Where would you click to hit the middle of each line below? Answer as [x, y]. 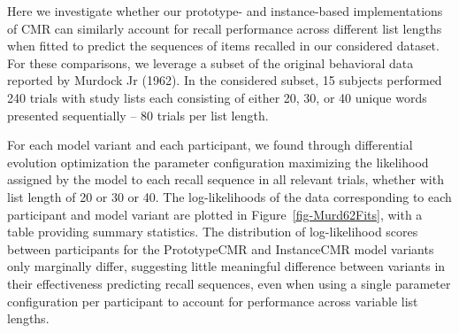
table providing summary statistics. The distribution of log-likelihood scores [213, 232]
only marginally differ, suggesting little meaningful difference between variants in [226, 266]
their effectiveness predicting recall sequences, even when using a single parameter [229, 283]
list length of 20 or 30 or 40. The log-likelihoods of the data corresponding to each [229, 196]
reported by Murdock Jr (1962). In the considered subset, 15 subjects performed [225, 80]
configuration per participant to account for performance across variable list [213, 301]
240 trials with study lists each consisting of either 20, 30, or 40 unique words [217, 97]
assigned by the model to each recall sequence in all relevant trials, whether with [226, 179]
